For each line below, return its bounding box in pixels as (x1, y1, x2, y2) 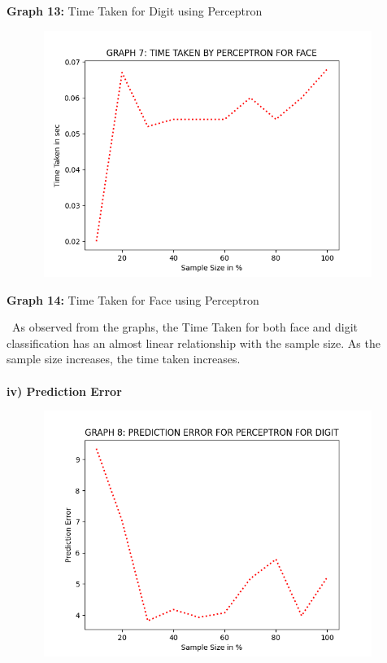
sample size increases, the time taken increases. (7, 350, 241, 367)
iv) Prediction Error (7, 382, 122, 399)
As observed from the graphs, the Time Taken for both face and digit (11, 318, 359, 336)
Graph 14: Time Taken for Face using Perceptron (7, 291, 259, 308)
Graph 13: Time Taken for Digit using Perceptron (7, 2, 263, 19)
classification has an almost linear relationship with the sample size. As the (7, 334, 380, 351)
